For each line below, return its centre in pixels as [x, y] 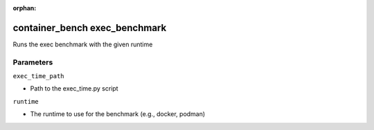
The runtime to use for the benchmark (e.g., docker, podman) [118, 114]
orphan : [25, 8]
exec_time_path [39, 76]
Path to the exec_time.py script [74, 89]
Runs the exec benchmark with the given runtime [83, 44]
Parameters [33, 62]
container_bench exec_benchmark [90, 28]
